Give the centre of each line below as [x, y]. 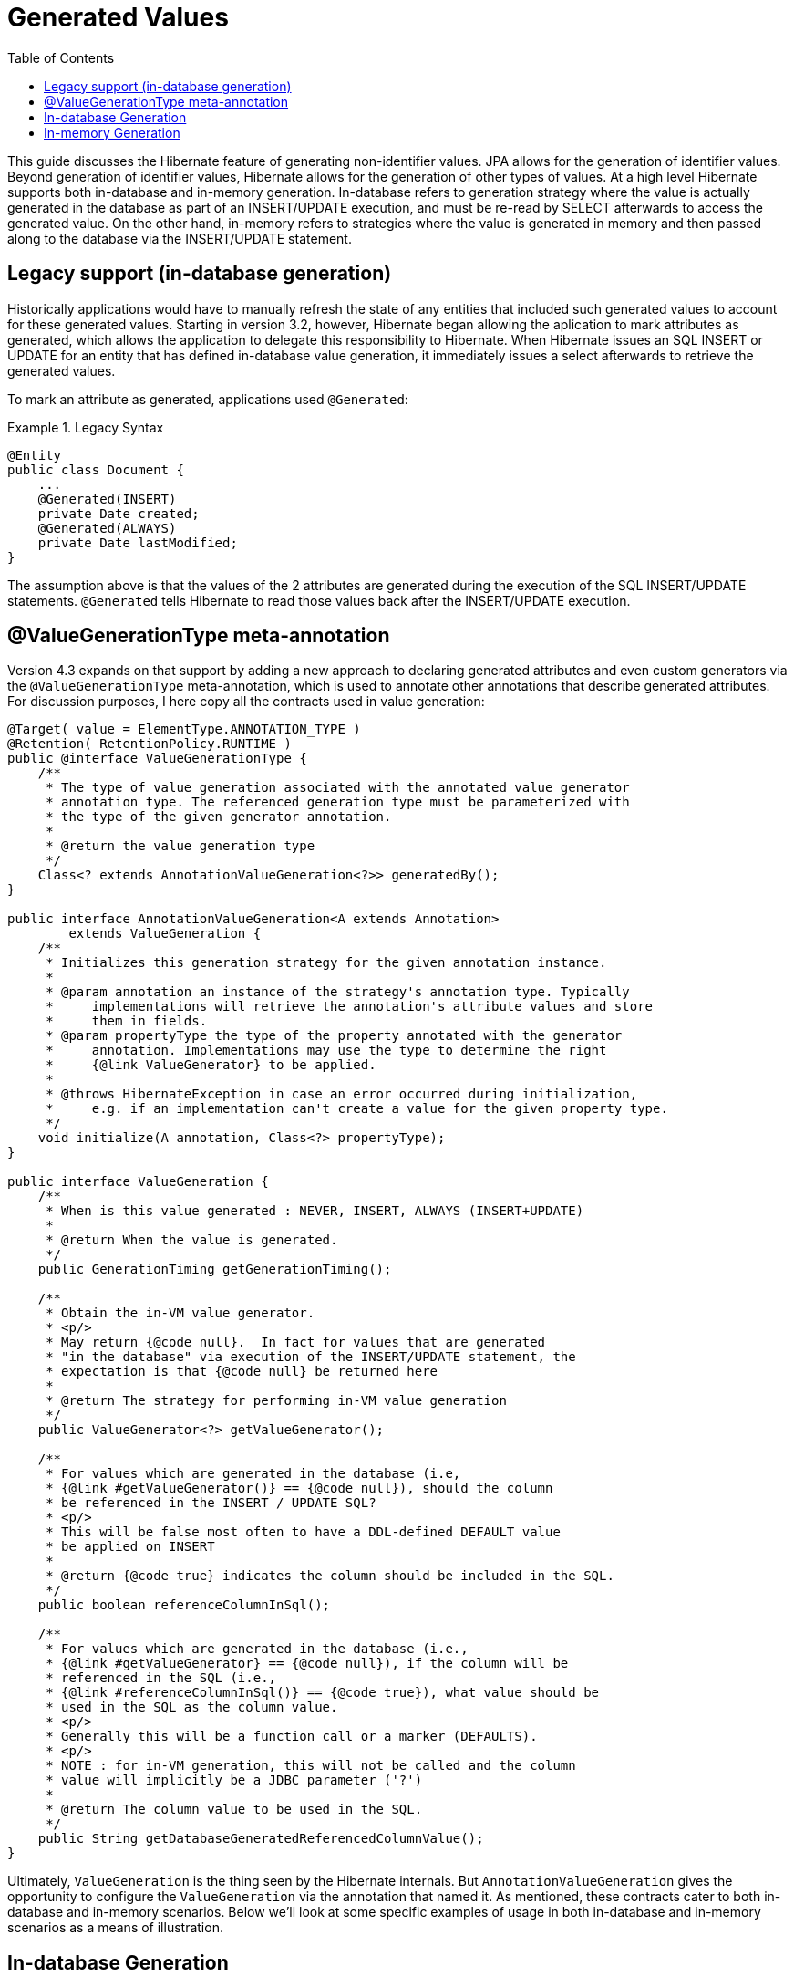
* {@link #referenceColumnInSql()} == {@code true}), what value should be [323, 1693]
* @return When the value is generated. [192, 1240]
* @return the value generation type [180, 846]
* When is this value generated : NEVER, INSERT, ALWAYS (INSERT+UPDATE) [315, 1211]
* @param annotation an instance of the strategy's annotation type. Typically [338, 992]
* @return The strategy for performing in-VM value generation [276, 1401]
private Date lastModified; [138, 542]
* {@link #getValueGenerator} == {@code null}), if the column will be [307, 1664]
